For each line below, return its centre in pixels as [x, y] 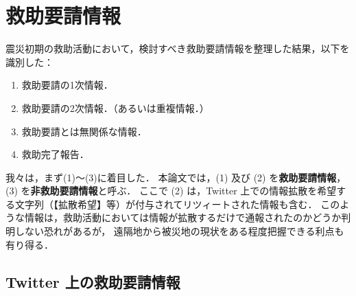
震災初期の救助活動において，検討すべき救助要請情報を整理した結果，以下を [178, 48]
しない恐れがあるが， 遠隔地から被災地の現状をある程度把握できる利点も [179, 231]
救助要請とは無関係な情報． [84, 131]
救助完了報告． [55, 154]
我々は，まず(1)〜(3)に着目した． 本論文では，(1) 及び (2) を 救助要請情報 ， [176, 177]
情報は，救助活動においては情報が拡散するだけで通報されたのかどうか [183, 217]
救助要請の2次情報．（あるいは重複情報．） [115, 107]
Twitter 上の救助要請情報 [93, 281]
